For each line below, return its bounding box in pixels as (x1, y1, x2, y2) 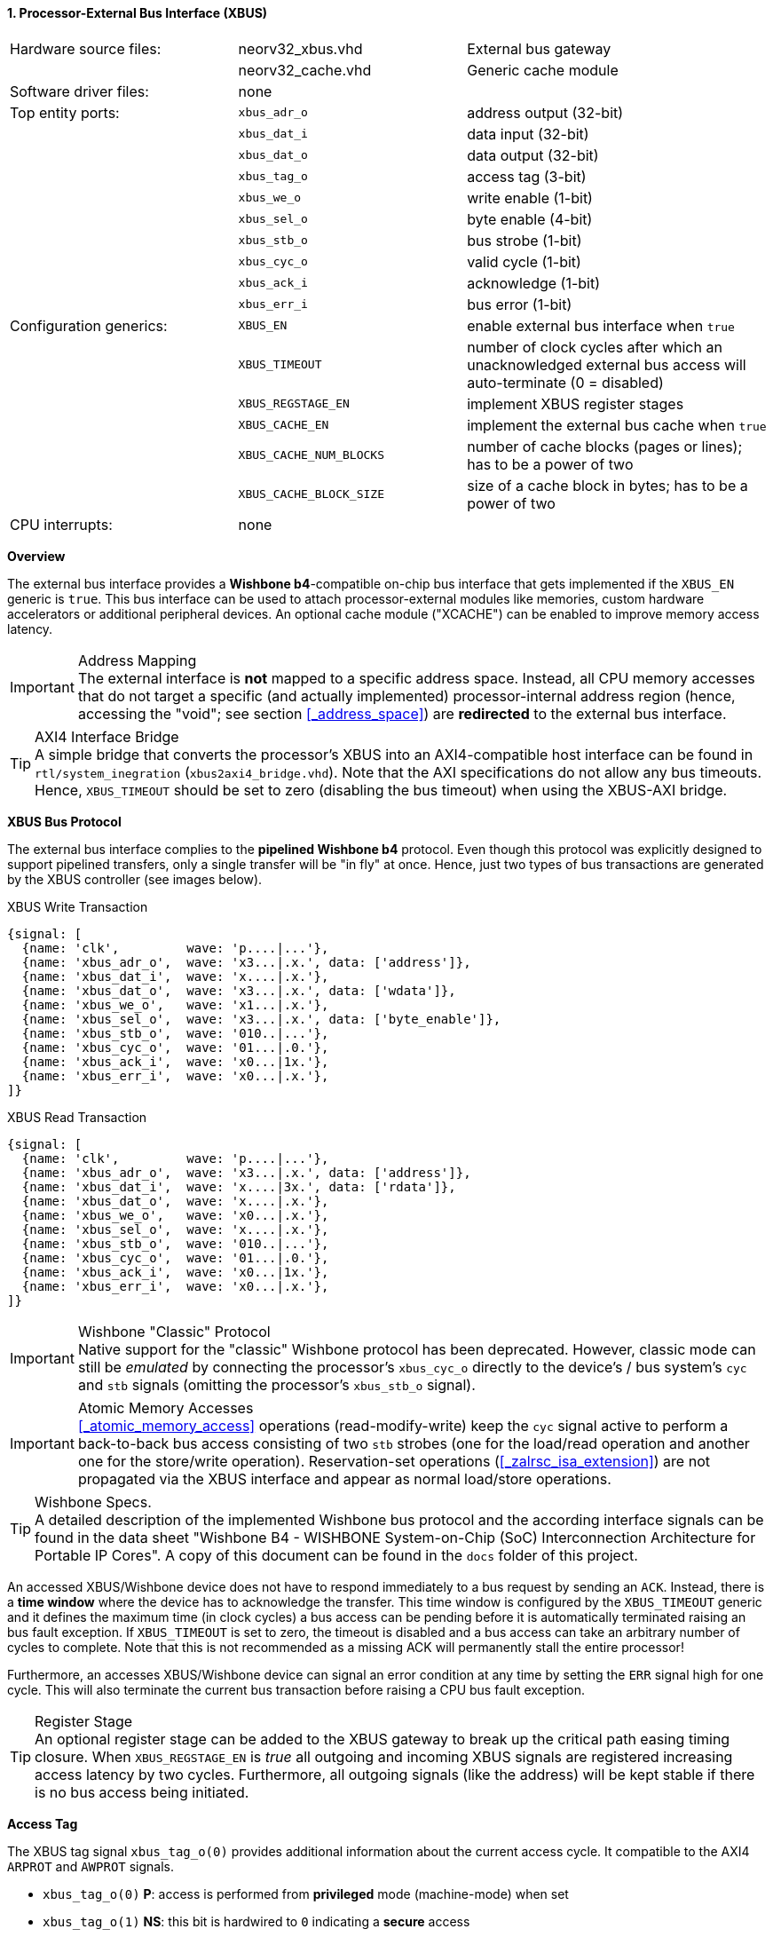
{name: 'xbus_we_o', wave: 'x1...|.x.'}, (21, 997, 329, 1012)
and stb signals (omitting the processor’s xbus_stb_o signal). (77, 1375, 476, 1394)
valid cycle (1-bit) (467, 252, 581, 271)
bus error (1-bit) (467, 295, 572, 313)
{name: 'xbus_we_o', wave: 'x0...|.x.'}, (21, 1207, 329, 1222)
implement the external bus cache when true (467, 415, 767, 434)
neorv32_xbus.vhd (238, 39, 363, 58)
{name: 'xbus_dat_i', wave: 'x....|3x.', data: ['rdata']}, (21, 1179, 456, 1194)
